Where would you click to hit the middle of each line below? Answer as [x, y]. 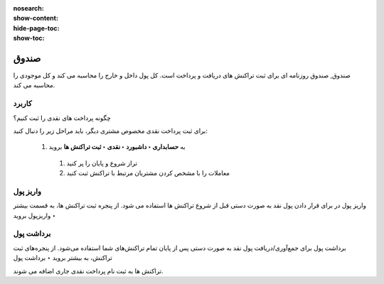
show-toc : [29, 38]
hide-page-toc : [36, 28]
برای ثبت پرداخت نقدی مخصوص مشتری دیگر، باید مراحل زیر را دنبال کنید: [110, 131]
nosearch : [28, 8]
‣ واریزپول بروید [34, 215]
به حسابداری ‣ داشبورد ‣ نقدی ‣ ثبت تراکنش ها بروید [117, 147]
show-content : [36, 18]
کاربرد [22, 104]
